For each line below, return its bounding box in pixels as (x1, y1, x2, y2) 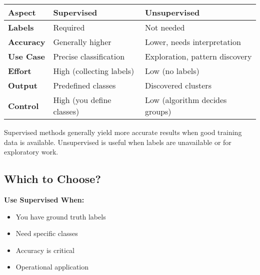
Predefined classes (53, 79, 116, 91)
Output (8, 79, 37, 91)
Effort (8, 65, 31, 76)
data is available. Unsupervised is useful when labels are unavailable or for (4, 136, 231, 147)
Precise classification (53, 50, 125, 62)
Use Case (8, 50, 45, 62)
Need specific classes (15, 228, 78, 238)
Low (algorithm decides (144, 94, 227, 105)
